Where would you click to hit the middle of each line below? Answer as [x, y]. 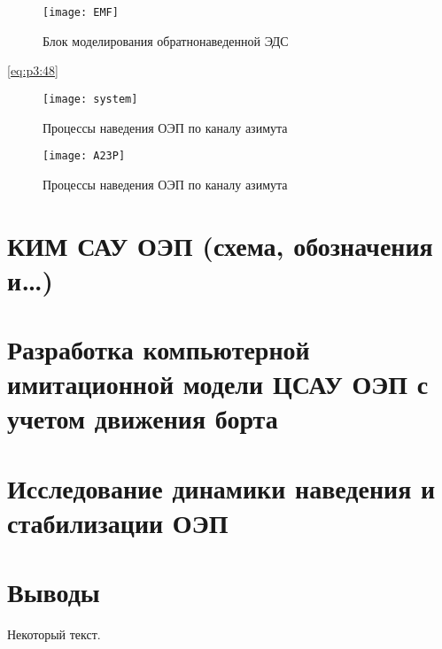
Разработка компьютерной [159, 349]
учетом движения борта [143, 418]
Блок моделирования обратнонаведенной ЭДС [166, 40]
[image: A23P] [84, 156]
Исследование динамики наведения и [221, 487]
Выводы [54, 592]
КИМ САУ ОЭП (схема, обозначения [220, 245]
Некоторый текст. [54, 634]
